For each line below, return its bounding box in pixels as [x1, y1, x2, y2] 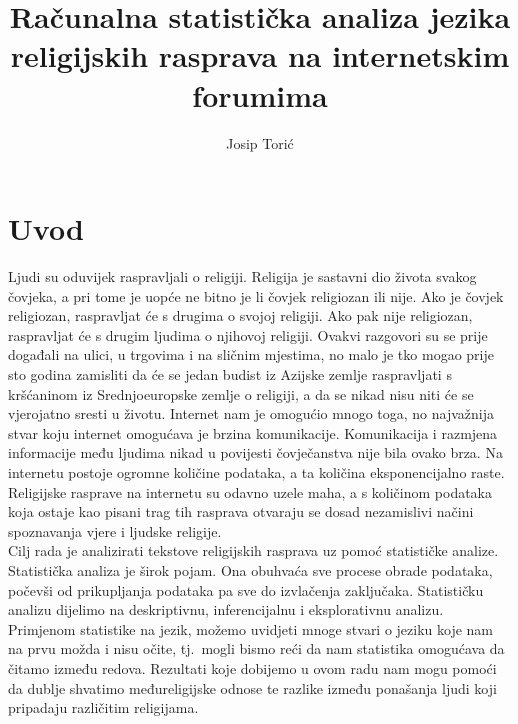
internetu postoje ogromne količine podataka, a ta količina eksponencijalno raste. [8, 461, 505, 482]
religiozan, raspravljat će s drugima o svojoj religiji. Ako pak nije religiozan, [8, 305, 473, 326]
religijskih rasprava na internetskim [10, 35, 510, 76]
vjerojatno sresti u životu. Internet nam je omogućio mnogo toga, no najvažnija [8, 403, 495, 424]
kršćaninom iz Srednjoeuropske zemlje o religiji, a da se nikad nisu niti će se [8, 383, 474, 404]
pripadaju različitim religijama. [8, 697, 199, 718]
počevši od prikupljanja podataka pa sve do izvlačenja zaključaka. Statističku [8, 579, 484, 600]
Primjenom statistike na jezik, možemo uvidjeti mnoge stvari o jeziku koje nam [8, 618, 494, 639]
